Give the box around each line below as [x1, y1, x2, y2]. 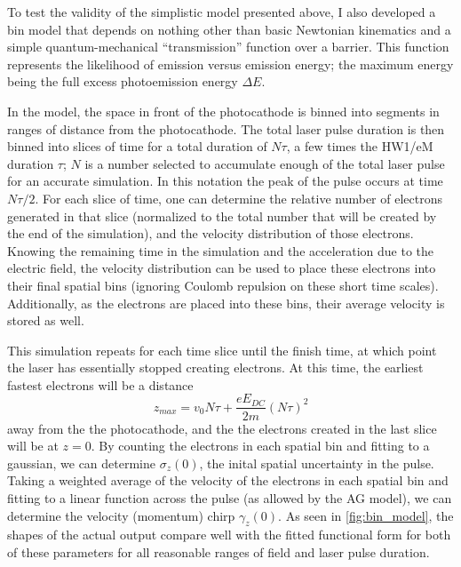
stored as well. [7, 311, 84, 330]
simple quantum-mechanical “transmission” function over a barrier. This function [7, 37, 449, 56]
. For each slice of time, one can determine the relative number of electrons [35, 188, 442, 207]
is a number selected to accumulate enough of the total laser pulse [84, 154, 445, 172]
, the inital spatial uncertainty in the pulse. [199, 453, 434, 472]
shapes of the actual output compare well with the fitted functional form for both [7, 525, 451, 544]
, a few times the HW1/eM [286, 137, 433, 156]
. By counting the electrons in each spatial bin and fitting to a [91, 436, 430, 455]
